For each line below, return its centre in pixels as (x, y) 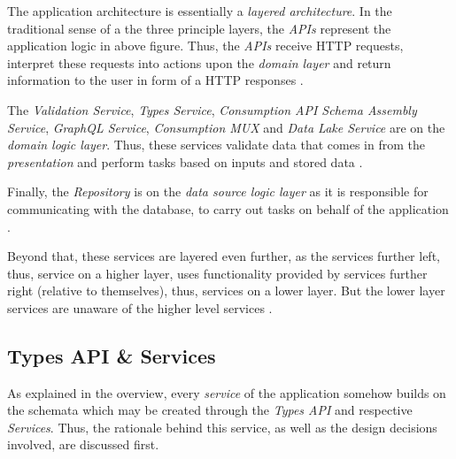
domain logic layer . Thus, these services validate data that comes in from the (216, 145)
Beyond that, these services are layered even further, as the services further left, (224, 256)
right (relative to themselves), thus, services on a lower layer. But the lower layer (226, 291)
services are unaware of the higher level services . (140, 307)
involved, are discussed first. (83, 444)
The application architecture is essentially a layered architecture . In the (200, 11)
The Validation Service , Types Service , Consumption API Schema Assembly (212, 109)
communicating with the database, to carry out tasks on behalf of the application (228, 208)
